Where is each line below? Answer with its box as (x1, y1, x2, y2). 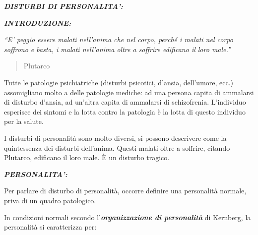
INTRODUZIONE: (4, 17, 71, 28)
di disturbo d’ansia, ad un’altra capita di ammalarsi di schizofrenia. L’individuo (4, 97, 246, 107)
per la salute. (4, 116, 44, 126)
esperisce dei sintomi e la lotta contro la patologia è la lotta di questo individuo (4, 106, 246, 117)
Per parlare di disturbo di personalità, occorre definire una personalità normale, (4, 185, 247, 196)
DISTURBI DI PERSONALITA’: (4, 1, 123, 11)
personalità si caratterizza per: (4, 222, 97, 232)
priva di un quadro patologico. (4, 195, 96, 205)
